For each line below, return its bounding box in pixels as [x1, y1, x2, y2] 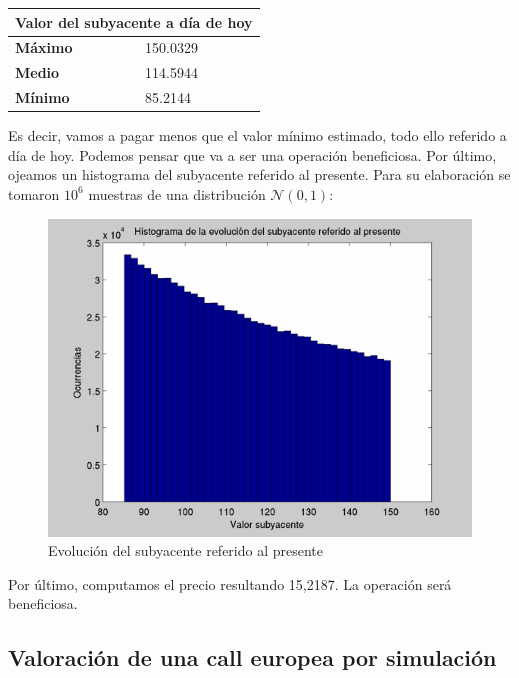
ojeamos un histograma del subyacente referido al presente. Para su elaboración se [8, 164, 511, 185]
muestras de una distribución [88, 183, 266, 204]
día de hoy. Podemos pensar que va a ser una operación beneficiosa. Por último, [8, 144, 497, 165]
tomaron [8, 183, 60, 204]
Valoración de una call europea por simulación [8, 642, 497, 673]
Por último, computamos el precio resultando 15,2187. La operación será [8, 573, 452, 594]
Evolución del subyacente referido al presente [48, 540, 324, 561]
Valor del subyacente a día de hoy [15, 11, 253, 32]
